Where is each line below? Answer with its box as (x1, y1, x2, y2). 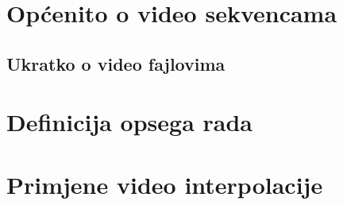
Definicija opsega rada (6, 106, 253, 138)
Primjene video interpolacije (6, 168, 323, 200)
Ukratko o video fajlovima (6, 51, 225, 75)
